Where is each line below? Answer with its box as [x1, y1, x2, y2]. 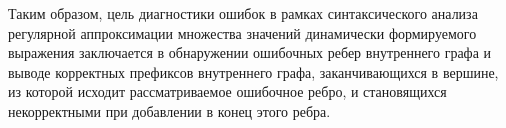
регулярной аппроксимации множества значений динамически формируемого [8, 22, 477, 43]
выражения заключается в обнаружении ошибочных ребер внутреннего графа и [8, 42, 492, 63]
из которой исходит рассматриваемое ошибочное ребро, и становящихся [8, 81, 447, 102]
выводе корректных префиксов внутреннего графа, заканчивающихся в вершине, [8, 61, 499, 82]
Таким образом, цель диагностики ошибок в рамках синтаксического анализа [8, 3, 478, 23]
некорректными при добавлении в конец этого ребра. [8, 100, 331, 121]
